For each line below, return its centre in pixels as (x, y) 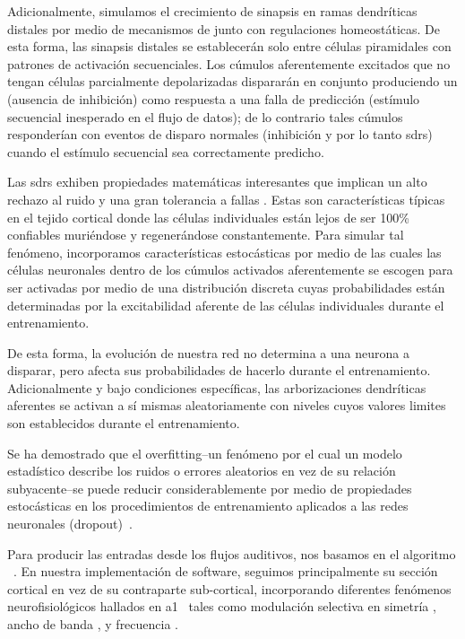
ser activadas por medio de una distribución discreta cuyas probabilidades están (226, 287)
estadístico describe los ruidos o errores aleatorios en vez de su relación (202, 471)
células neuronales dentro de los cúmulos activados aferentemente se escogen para (230, 270)
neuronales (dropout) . (70, 524)
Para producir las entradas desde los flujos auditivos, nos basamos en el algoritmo (232, 553)
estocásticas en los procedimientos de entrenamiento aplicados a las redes (208, 506)
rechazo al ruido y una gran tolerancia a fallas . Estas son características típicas (226, 199)
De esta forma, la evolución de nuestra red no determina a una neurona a (208, 352)
